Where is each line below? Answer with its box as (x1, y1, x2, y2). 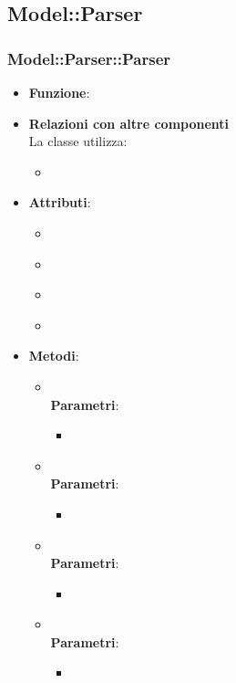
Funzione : (28, 83, 90, 101)
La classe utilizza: (28, 131, 128, 151)
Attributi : (28, 193, 91, 212)
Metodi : (28, 346, 79, 365)
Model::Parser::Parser (7, 47, 171, 69)
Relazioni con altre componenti (28, 113, 230, 132)
